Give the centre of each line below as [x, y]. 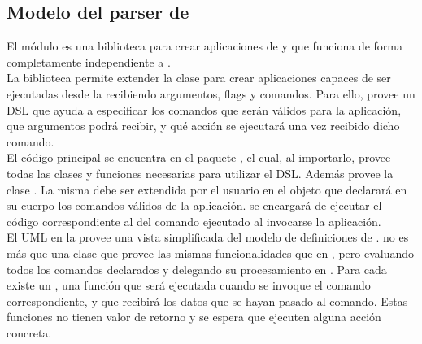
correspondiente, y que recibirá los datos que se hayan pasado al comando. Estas [207, 300]
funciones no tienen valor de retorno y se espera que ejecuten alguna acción [194, 317]
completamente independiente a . [89, 61]
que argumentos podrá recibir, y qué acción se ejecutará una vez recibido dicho [203, 126]
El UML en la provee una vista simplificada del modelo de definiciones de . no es [208, 237]
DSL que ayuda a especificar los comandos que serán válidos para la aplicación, [204, 109]
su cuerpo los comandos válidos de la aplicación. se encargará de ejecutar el [194, 205]
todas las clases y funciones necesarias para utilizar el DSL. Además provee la [200, 173]
